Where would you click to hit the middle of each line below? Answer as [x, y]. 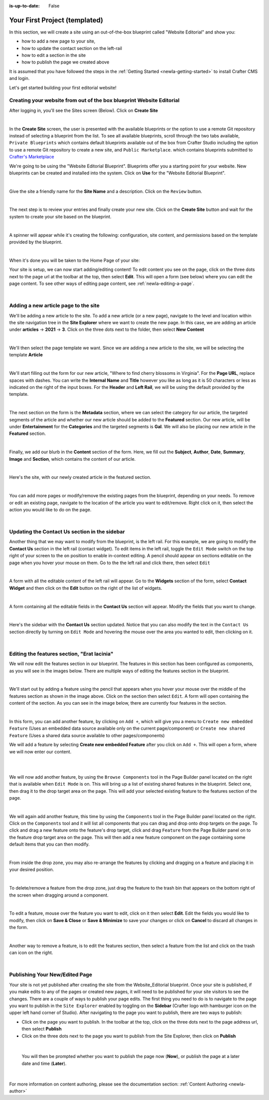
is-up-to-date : [24, 6]
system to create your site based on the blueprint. [60, 216]
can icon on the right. [31, 953]
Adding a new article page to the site [54, 306]
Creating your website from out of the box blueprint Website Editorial [94, 100]
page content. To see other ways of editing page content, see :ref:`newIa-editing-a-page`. [102, 283]
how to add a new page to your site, [59, 41]
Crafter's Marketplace [32, 157]
